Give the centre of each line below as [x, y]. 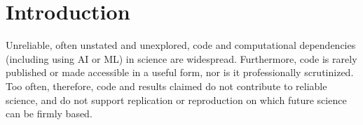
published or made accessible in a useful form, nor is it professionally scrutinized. [180, 72]
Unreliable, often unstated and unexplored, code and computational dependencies [181, 45]
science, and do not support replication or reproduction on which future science [176, 100]
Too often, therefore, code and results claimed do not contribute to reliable [166, 86]
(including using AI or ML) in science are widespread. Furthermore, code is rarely [181, 58]
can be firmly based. [49, 113]
